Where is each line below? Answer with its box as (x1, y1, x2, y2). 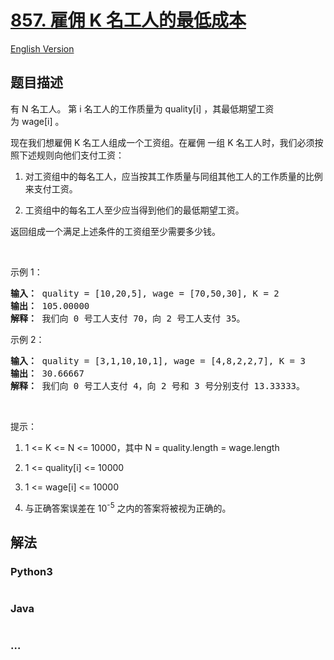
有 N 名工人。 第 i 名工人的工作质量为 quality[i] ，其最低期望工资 (10, 102, 275, 115)
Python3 (10, 564, 53, 578)
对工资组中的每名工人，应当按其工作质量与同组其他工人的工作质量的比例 (24, 170, 323, 182)
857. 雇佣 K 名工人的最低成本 (10, 9, 247, 32)
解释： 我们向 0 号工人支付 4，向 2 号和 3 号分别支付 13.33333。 (10, 380, 306, 391)
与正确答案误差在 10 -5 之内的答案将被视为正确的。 (24, 500, 232, 514)
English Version (10, 42, 75, 55)
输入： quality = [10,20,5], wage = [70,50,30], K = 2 (10, 287, 280, 299)
